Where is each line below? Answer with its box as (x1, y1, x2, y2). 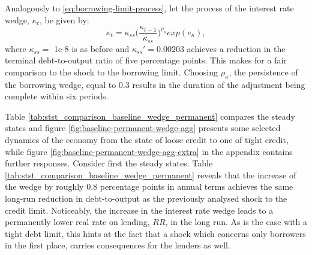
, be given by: (39, 13, 89, 26)
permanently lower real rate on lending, (5, 215, 150, 228)
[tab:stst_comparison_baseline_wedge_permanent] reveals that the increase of (5, 168, 296, 181)
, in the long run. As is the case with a (165, 215, 307, 228)
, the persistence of (229, 65, 298, 78)
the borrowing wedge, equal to (5, 78, 116, 90)
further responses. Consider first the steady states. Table (5, 157, 213, 169)
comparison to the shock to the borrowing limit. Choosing (5, 65, 218, 78)
